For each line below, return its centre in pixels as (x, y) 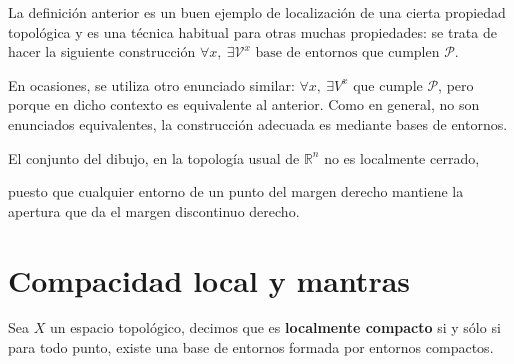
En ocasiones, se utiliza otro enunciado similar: (151, 84)
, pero (456, 84)
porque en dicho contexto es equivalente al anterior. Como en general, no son (244, 104)
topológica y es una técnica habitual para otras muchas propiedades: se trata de (252, 31)
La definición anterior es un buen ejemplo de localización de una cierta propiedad (257, 12)
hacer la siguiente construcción (102, 51)
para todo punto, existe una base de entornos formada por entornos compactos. (251, 347)
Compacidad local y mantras (209, 279)
